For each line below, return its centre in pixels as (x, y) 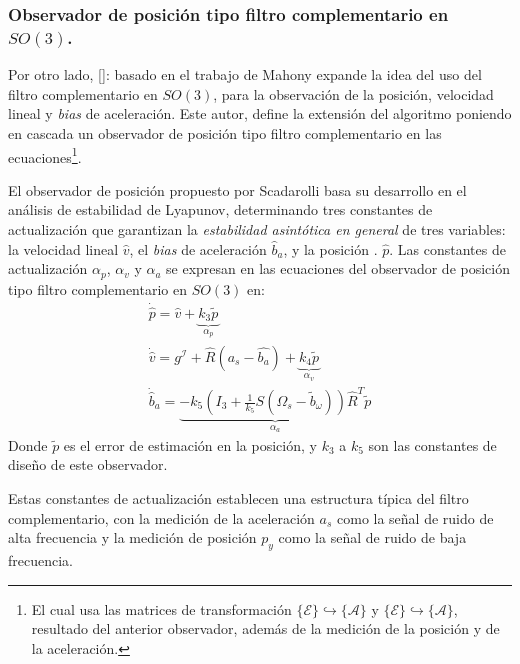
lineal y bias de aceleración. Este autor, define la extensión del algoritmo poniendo (260, 113)
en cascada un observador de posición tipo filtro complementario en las (225, 132)
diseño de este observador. (88, 464)
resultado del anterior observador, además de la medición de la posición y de (265, 628)
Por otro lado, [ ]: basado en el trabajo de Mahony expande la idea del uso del (245, 74)
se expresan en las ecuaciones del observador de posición (338, 268)
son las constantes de (432, 444)
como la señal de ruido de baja (372, 537)
